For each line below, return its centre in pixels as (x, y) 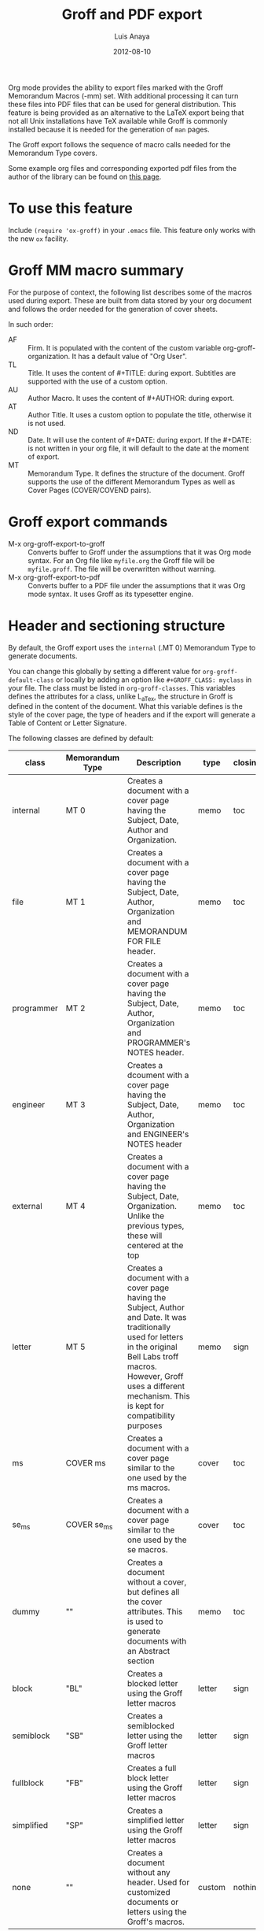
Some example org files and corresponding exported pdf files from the (123, 168)
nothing (247, 1888)
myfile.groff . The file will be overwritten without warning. (122, 569)
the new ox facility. (38, 239)
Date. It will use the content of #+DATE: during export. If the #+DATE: (140, 439)
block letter (148, 1778)
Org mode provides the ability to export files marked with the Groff (116, 87)
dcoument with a (158, 1075)
